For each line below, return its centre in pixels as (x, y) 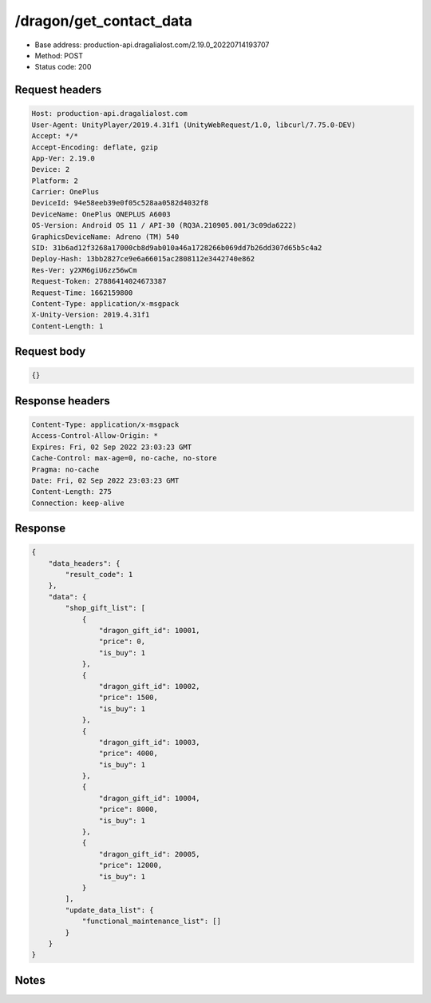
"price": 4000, (129, 754)
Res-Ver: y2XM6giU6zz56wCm (84, 270)
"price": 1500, (129, 698)
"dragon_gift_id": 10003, (149, 742)
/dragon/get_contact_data (104, 21)
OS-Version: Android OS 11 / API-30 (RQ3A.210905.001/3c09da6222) (164, 225)
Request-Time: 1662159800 (82, 293)
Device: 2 (51, 169)
